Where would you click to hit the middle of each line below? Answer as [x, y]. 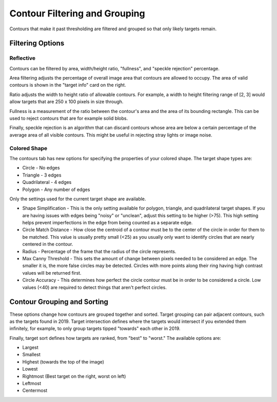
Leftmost [32, 384]
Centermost [35, 391]
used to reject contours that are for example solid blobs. [69, 119]
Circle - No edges [41, 168]
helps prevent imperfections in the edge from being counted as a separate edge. [107, 223]
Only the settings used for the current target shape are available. [78, 199]
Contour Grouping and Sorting [59, 302]
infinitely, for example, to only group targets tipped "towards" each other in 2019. [95, 329]
